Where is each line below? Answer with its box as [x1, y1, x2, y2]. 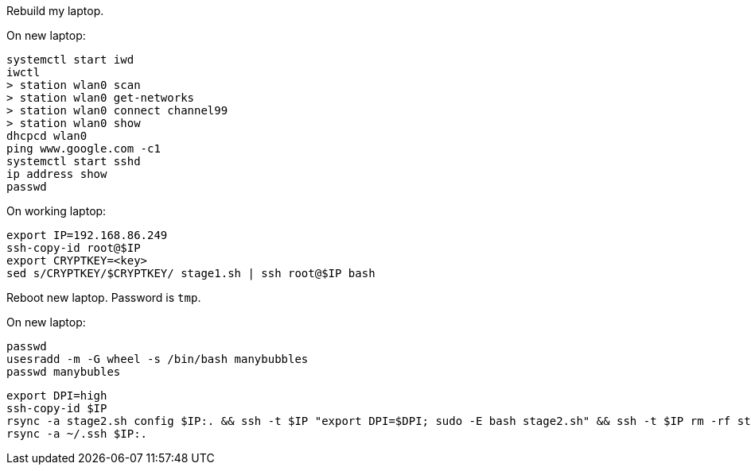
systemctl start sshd [6, 155, 141, 168]
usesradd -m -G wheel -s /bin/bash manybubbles [6, 353, 309, 365]
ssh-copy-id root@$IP [6, 241, 141, 254]
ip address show [6, 168, 107, 180]
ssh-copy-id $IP [6, 402, 107, 415]
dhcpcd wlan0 [6, 129, 88, 142]
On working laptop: [6, 204, 107, 218]
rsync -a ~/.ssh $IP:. [6, 427, 148, 440]
